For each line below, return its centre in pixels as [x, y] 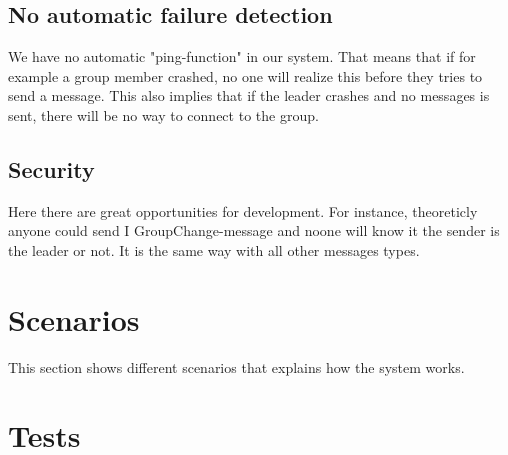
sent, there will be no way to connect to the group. [163, 114]
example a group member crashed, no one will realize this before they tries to [245, 75]
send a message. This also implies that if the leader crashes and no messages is [249, 95]
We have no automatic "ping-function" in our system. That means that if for [242, 56]
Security [51, 168]
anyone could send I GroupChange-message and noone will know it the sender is [254, 230]
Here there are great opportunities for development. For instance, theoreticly [243, 210]
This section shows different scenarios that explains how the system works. [236, 366]
